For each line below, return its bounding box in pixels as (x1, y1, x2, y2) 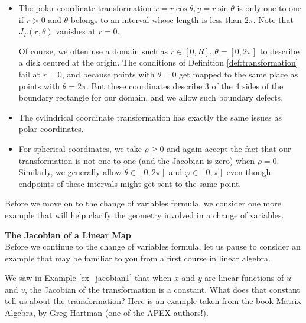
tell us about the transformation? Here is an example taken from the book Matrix (5, 295, 301, 307)
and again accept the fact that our (167, 142, 291, 154)
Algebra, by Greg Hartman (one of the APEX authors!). (5, 306, 209, 319)
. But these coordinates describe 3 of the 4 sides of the (86, 79, 284, 92)
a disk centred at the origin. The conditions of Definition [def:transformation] (18, 56, 298, 69)
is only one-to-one (237, 2, 302, 14)
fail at (18, 67, 40, 80)
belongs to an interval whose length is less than (70, 13, 242, 25)
